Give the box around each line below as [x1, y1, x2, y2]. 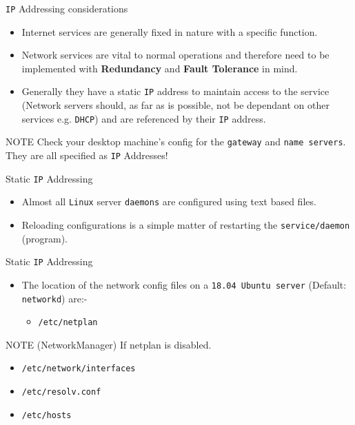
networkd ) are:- [21, 291, 88, 305]
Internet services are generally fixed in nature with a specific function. [21, 24, 318, 39]
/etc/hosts [21, 410, 72, 420]
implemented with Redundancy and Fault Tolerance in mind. [21, 61, 298, 75]
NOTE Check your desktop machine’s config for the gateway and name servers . [6, 134, 346, 149]
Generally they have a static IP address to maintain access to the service [21, 84, 329, 99]
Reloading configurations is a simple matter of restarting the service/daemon [21, 217, 350, 231]
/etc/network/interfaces [21, 364, 136, 374]
